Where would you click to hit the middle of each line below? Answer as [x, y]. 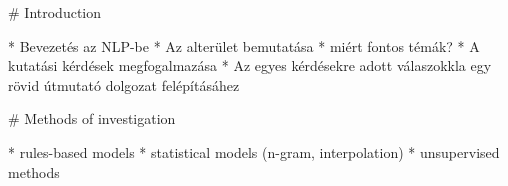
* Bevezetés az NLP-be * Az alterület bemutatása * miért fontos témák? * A [244, 45]
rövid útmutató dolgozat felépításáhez [124, 84]
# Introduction [55, 12]
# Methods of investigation [92, 118]
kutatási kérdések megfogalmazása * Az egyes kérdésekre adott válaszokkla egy [250, 65]
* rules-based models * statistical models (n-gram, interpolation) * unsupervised [254, 151]
